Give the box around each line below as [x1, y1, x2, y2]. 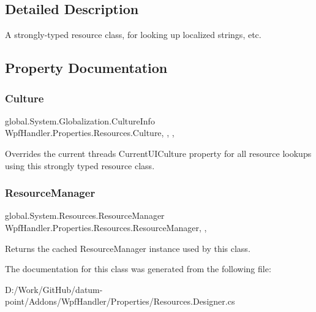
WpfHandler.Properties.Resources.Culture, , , [5, 126, 175, 139]
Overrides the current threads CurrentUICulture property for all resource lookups [5, 146, 312, 159]
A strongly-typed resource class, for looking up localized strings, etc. [5, 28, 261, 41]
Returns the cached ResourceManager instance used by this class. [5, 242, 250, 254]
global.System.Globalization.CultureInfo [5, 114, 155, 127]
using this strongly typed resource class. [5, 159, 155, 172]
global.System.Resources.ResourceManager [5, 209, 165, 222]
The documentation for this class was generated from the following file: [5, 262, 271, 275]
